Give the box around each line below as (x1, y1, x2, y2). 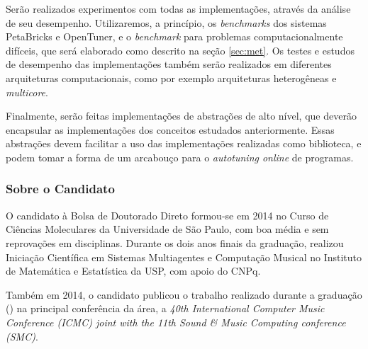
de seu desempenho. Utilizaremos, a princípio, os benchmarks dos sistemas (6, 15, 327, 30)
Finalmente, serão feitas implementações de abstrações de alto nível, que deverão (6, 108, 357, 123)
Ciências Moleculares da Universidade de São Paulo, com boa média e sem (6, 222, 329, 236)
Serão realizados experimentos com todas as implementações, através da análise (6, 1, 351, 16)
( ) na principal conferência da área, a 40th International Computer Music (6, 301, 325, 316)
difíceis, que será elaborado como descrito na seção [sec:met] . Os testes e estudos (6, 42, 355, 57)
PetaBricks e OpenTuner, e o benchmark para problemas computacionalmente (6, 29, 343, 44)
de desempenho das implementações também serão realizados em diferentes (6, 57, 332, 71)
